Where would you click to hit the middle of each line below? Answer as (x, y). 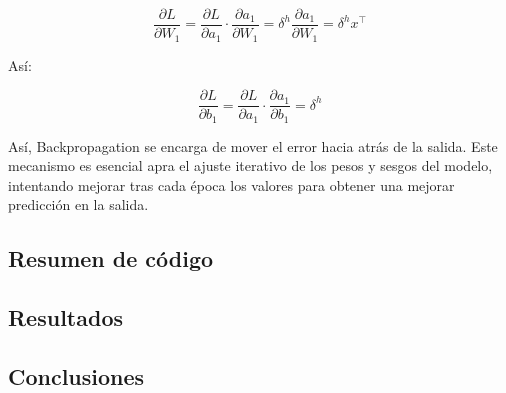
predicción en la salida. (78, 204)
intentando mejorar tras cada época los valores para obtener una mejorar (231, 184)
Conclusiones (76, 375)
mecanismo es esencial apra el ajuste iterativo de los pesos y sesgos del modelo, (250, 165)
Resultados (65, 317)
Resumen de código (111, 258)
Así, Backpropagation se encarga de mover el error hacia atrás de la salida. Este (253, 145)
